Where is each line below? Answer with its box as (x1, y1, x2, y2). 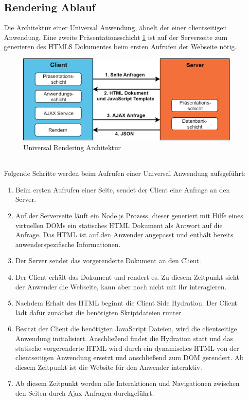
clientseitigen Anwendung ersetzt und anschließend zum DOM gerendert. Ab (15, 352, 244, 363)
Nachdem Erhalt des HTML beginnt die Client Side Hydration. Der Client (15, 298, 237, 308)
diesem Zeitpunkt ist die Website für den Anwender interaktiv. (15, 362, 202, 372)
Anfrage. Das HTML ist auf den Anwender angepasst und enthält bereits (15, 229, 233, 240)
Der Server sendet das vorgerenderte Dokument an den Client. (15, 255, 201, 266)
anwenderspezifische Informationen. (15, 239, 121, 249)
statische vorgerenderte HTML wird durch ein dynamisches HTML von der (15, 343, 239, 353)
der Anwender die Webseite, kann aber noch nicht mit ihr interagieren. (15, 281, 227, 291)
